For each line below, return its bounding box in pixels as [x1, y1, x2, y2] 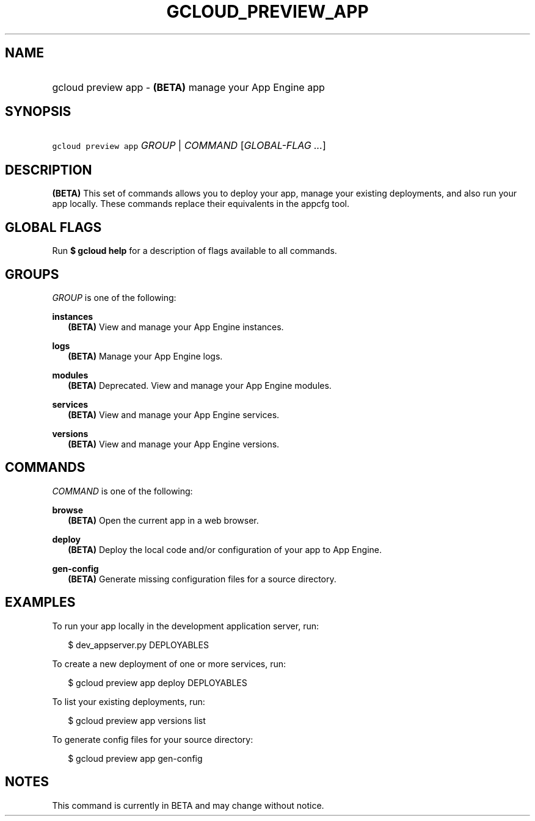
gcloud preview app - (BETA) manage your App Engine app [52, 81, 325, 93]
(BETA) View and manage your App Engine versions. [68, 438, 280, 449]
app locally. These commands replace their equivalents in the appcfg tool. [52, 198, 350, 209]
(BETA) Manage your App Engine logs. [68, 350, 223, 361]
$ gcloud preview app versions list [68, 715, 206, 726]
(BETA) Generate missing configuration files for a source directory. [68, 573, 337, 584]
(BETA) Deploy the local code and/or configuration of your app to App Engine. [68, 544, 382, 555]
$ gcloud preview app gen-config [68, 753, 203, 764]
